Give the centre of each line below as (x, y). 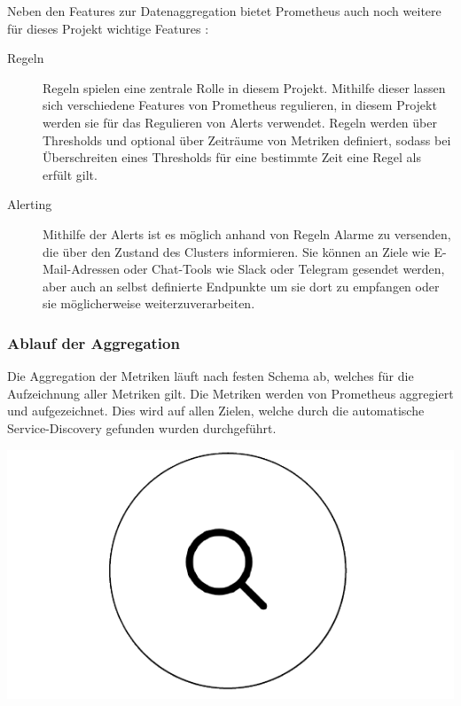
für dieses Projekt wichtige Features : (108, 28)
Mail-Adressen (81, 269)
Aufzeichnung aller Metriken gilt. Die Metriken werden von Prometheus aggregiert (230, 393)
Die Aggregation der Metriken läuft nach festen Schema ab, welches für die (211, 376)
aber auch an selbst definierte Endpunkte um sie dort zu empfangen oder (241, 286)
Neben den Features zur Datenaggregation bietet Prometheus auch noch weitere (224, 11)
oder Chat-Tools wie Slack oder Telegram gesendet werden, (284, 269)
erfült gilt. (70, 174)
